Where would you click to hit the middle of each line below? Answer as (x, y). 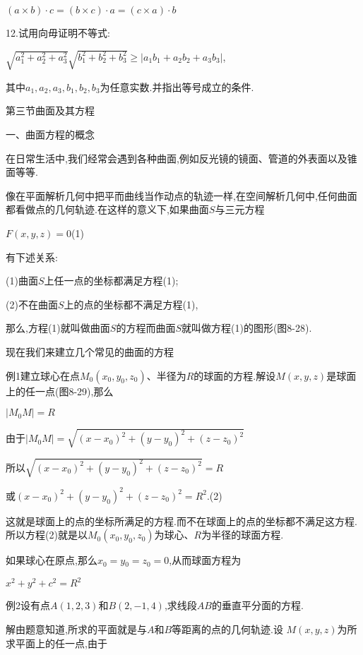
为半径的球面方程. (243, 535)
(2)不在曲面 (32, 304)
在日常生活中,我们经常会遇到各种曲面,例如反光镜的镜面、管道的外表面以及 (177, 158)
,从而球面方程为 (205, 560)
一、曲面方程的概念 (50, 134)
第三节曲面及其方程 (50, 110)
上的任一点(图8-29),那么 (60, 391)
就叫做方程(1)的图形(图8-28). (246, 328)
